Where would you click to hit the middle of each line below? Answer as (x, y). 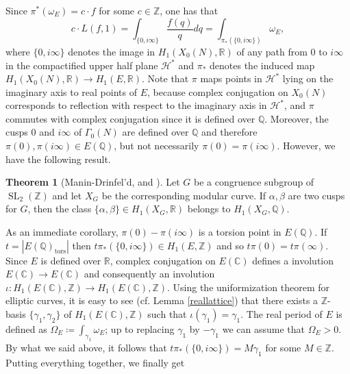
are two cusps (316, 195)
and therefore (229, 132)
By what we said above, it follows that (86, 347)
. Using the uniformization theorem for (249, 287)
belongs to (209, 209)
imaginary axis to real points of (71, 91)
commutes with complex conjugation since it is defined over (130, 118)
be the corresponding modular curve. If (184, 195)
